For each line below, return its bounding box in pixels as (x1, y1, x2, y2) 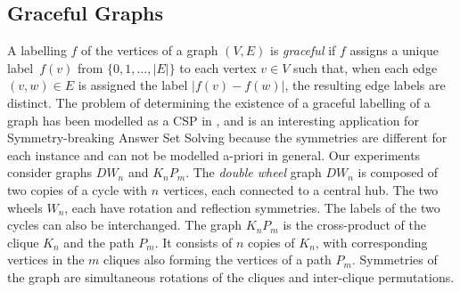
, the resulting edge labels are (284, 76, 446, 94)
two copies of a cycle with (7, 180, 148, 199)
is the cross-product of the (283, 215, 426, 234)
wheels (7, 198, 43, 216)
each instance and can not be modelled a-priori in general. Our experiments (7, 145, 421, 164)
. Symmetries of (351, 250, 438, 269)
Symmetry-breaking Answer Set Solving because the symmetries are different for (7, 128, 448, 147)
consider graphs (7, 163, 93, 182)
